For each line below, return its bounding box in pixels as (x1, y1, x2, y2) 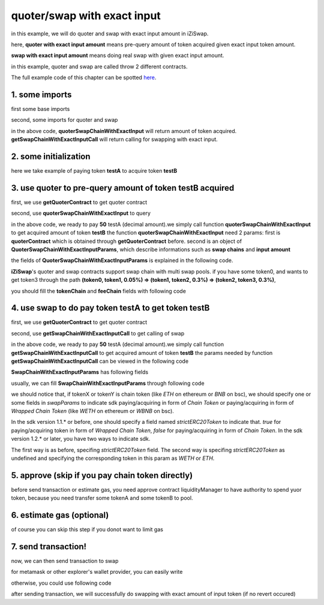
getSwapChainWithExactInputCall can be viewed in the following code (11, 357, 189, 365)
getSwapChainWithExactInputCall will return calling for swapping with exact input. (11, 136, 218, 143)
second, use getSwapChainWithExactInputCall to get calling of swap (11, 330, 185, 337)
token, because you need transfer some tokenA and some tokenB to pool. (11, 495, 193, 502)
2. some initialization (11, 152, 91, 161)
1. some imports (11, 89, 72, 100)
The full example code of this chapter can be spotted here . (11, 74, 157, 81)
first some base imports (11, 106, 70, 113)
